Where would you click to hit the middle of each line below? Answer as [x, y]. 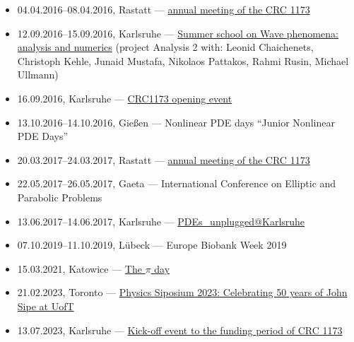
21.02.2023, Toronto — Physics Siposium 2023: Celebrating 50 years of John [182, 292]
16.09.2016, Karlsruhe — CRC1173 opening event [125, 98]
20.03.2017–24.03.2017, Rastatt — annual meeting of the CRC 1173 [164, 159]
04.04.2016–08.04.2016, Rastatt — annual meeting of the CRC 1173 [164, 9]
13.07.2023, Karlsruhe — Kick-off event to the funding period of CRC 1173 [180, 330]
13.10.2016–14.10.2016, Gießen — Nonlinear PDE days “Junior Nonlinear [176, 122]
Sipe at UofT [46, 306]
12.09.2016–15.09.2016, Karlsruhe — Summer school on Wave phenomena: [178, 33]
